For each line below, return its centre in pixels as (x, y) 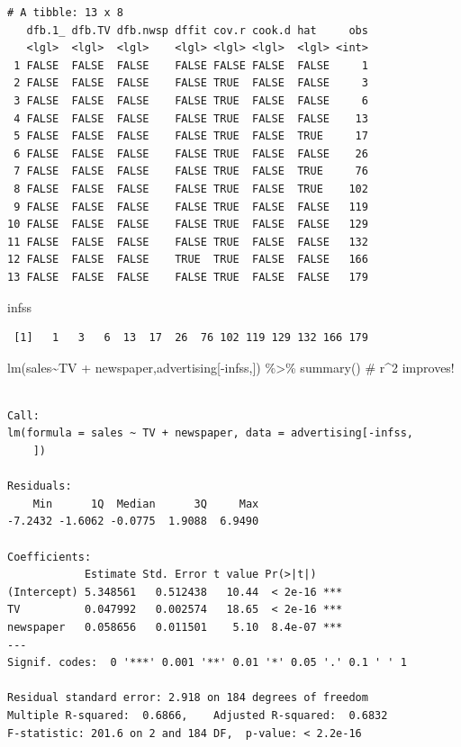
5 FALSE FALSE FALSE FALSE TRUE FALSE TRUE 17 (191, 136)
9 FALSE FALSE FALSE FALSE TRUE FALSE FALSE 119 (191, 207)
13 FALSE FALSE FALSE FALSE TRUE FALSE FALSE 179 (188, 277)
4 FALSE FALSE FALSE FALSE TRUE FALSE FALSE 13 (191, 118)
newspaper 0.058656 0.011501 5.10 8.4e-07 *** (175, 627)
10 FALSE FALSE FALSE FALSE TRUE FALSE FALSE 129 (188, 225)
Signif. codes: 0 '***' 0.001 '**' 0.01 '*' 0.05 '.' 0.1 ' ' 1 (207, 663)
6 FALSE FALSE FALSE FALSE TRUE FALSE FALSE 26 (191, 153)
